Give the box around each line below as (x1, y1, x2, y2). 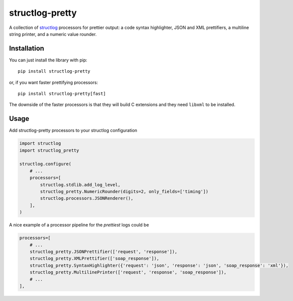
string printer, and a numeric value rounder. (9, 31, 97, 37)
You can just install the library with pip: (9, 57, 88, 63)
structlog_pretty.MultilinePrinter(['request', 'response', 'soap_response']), (29, 270, 227, 275)
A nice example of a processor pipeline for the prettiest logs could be (9, 222, 149, 228)
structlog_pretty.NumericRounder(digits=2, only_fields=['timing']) (40, 189, 209, 194)
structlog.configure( (19, 161, 72, 167)
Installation (9, 44, 44, 53)
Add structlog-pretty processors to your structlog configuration (9, 128, 137, 134)
